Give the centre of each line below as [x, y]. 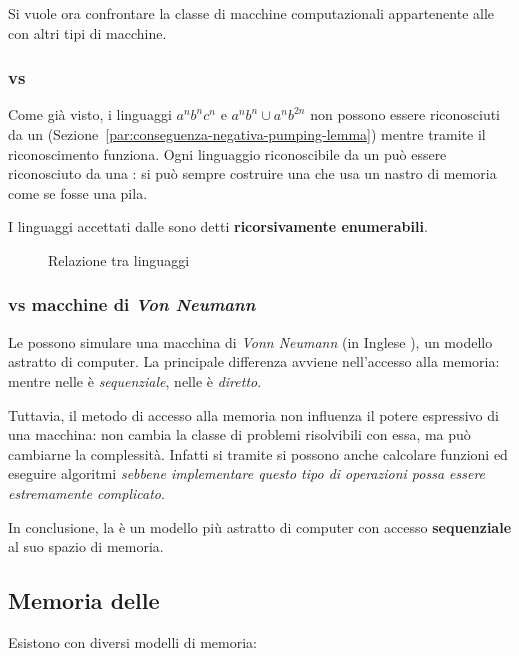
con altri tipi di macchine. [87, 32]
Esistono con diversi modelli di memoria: [133, 641]
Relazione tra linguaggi [119, 259]
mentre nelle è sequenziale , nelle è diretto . [135, 380]
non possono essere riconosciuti [405, 114]
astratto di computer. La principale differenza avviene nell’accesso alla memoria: [254, 361]
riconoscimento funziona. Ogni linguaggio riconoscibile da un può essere [227, 153]
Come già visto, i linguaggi [90, 114]
